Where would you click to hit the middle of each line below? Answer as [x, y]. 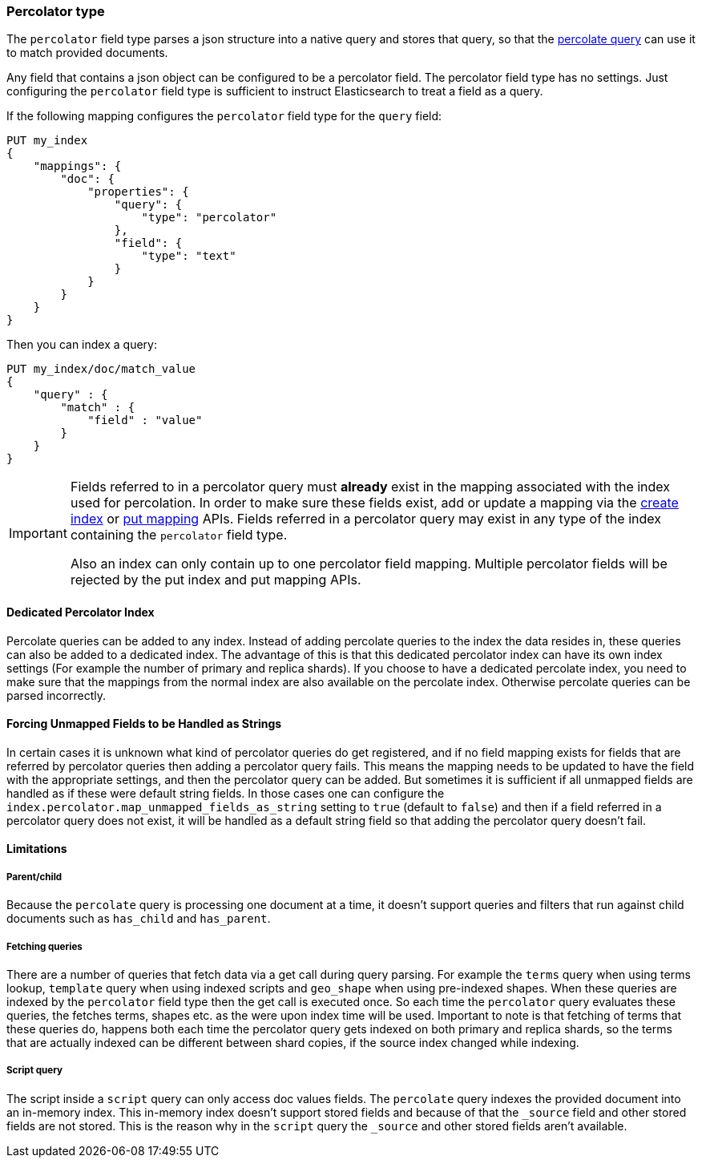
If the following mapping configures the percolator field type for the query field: [224, 116]
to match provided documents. [87, 53]
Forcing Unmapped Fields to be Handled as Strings [144, 724]
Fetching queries [44, 946]
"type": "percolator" [209, 218]
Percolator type [56, 11]
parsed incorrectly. [56, 695]
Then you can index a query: [82, 345]
